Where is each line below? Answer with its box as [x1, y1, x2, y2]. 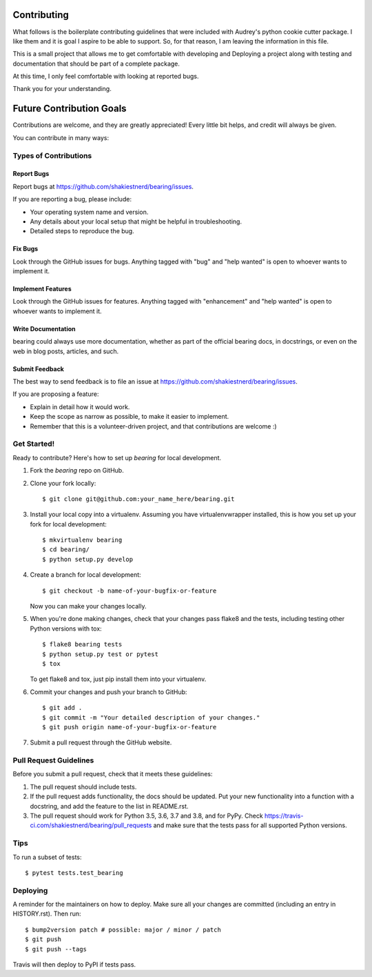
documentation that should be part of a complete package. [12, 59, 180, 68]
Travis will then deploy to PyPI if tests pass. [12, 960, 136, 969]
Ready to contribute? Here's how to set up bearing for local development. [12, 453, 222, 462]
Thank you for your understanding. [12, 85, 112, 93]
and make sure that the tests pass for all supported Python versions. [153, 821, 347, 829]
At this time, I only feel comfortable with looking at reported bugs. [12, 72, 199, 81]
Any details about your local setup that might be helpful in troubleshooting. [30, 217, 242, 226]
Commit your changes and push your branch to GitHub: [30, 687, 187, 696]
